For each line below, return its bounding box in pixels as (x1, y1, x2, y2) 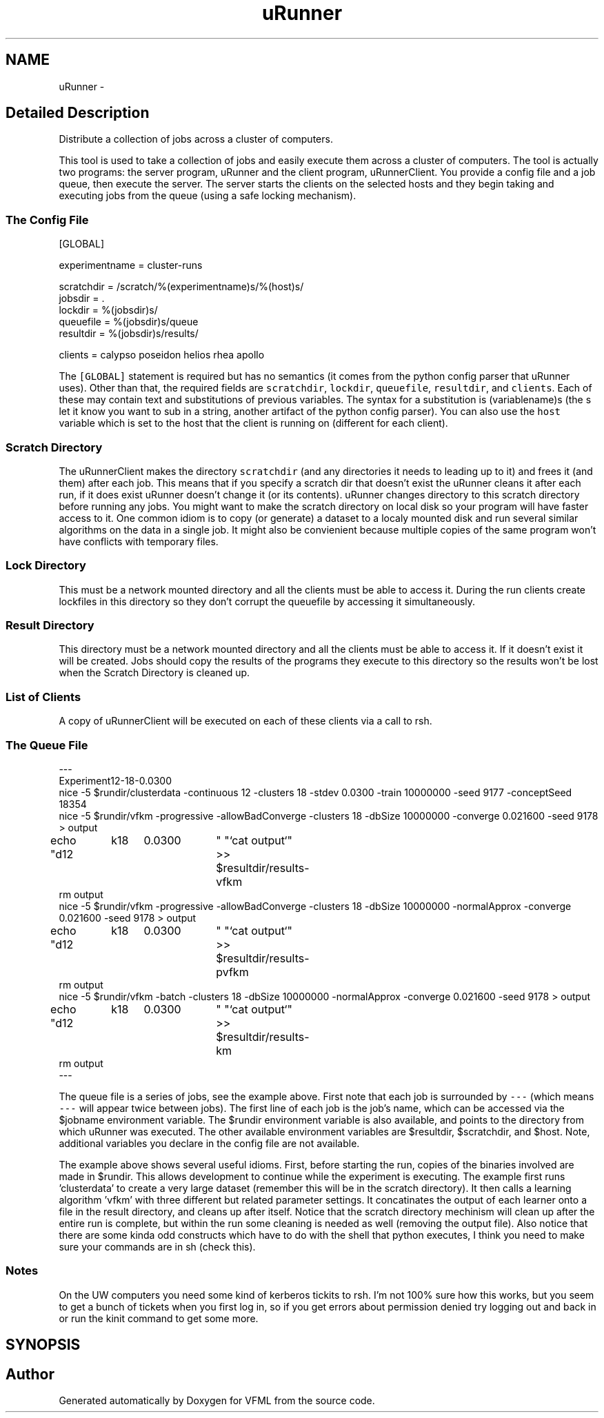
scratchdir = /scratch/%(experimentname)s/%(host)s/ (59, 281, 304, 293)
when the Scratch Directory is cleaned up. (59, 667, 250, 679)
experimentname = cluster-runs (59, 259, 203, 272)
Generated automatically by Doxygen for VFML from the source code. (59, 1394, 375, 1406)
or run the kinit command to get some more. (59, 1312, 259, 1324)
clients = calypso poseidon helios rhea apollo (59, 349, 265, 361)
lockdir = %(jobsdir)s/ (59, 304, 158, 316)
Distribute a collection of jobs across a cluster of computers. (59, 133, 333, 145)
